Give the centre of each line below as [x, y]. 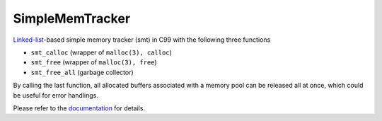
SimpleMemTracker [72, 18]
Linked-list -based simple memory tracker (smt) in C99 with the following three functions [142, 40]
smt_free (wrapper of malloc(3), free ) [94, 62]
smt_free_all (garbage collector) [82, 72]
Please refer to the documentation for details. [79, 108]
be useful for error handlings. [56, 95]
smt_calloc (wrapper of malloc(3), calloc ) [102, 52]
